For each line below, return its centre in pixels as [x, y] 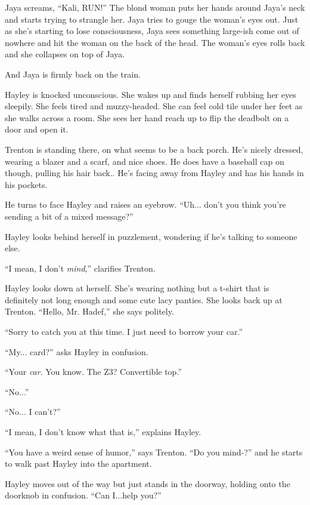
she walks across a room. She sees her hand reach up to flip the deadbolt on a [147, 117]
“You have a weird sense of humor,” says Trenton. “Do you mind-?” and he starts [154, 452]
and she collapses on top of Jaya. [65, 54]
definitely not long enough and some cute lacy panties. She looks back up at [144, 299]
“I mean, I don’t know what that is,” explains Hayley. [103, 432]
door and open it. [37, 129]
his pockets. [26, 184]
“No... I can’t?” [33, 412]
